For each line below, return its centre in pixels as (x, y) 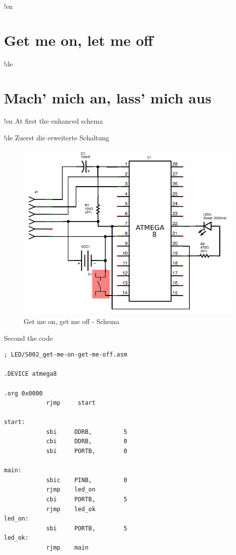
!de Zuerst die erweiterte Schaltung (57, 138)
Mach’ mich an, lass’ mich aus (108, 97)
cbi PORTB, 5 (87, 500)
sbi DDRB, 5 (87, 432)
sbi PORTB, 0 (87, 451)
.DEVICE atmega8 (30, 374)
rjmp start (71, 403)
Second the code (29, 338)
